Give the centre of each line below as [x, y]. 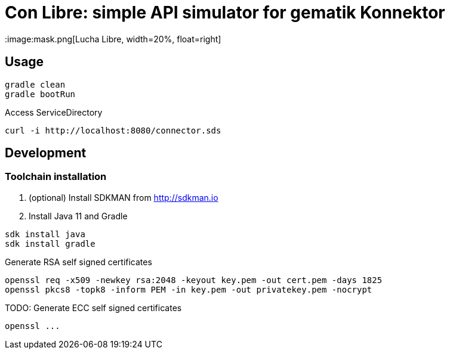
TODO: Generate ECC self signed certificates [93, 308]
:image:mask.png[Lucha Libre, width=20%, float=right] [113, 39]
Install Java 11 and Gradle [78, 216]
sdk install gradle [50, 243]
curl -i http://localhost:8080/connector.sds [113, 130]
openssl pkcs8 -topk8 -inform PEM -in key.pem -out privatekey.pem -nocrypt [189, 289]
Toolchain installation [56, 177]
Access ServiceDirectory [54, 112]
